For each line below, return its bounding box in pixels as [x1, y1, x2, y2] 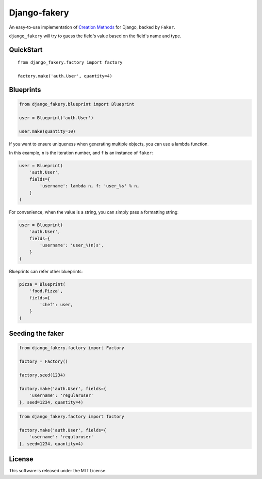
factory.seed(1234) [19, 372, 65, 378]
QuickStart [9, 46, 43, 54]
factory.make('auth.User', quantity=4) [17, 73, 113, 79]
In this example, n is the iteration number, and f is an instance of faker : [9, 150, 153, 156]
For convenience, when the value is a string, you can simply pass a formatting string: [9, 209, 179, 215]
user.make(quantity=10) [19, 128, 76, 134]
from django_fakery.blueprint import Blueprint [19, 102, 134, 107]
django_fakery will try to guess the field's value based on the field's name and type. [9, 33, 181, 39]
